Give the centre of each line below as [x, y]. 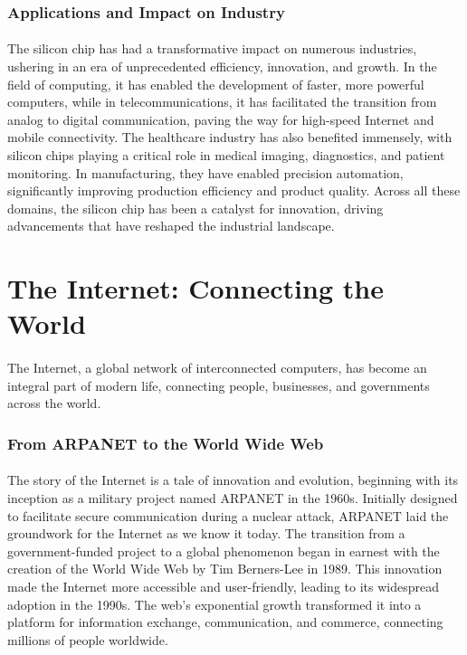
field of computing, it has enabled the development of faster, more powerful [216, 84]
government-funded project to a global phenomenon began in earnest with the [224, 551]
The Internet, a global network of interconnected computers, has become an [217, 368]
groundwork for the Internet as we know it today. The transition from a [206, 533]
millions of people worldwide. [88, 639]
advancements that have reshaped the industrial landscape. [171, 226]
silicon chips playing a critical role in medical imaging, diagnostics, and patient [226, 155]
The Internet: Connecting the [195, 288]
